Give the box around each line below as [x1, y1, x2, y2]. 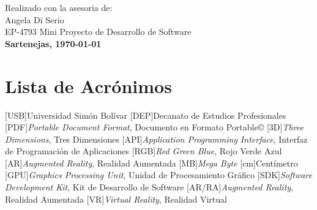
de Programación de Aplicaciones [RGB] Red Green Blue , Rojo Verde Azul [5, 144, 282, 157]
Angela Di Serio [5, 13, 64, 26]
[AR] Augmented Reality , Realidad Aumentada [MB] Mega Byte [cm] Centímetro [5, 156, 298, 169]
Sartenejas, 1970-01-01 [5, 37, 102, 50]
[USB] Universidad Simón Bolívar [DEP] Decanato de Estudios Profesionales [5, 108, 286, 121]
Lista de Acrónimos [5, 73, 172, 98]
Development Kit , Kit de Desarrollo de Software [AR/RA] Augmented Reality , [5, 181, 293, 193]
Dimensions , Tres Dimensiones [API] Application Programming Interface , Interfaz [5, 132, 308, 145]
